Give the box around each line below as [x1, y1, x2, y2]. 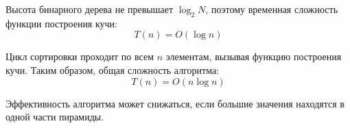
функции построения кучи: [5, 16, 117, 30]
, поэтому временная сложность [205, 2, 338, 16]
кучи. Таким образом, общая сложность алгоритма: [5, 62, 220, 77]
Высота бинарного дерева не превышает [5, 2, 174, 16]
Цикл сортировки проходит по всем [5, 49, 154, 64]
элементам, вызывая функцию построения [165, 49, 342, 64]
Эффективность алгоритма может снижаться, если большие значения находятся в [5, 96, 345, 110]
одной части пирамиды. [5, 110, 104, 124]
